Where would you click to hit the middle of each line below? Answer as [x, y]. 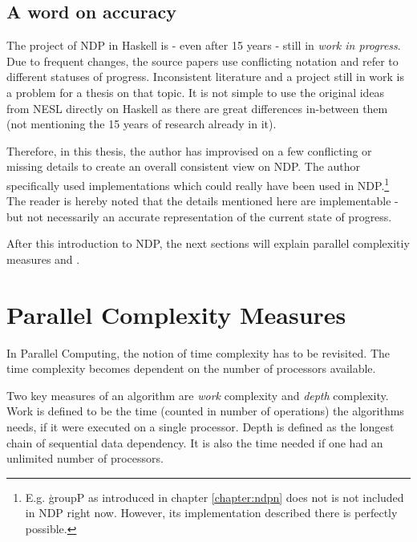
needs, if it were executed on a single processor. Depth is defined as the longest [200, 427]
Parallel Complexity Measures [176, 314]
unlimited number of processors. [85, 458]
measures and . [43, 259]
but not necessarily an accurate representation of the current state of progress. [199, 216]
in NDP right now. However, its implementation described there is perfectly [211, 513]
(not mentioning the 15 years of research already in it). [142, 124]
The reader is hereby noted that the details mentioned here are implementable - [202, 201]
